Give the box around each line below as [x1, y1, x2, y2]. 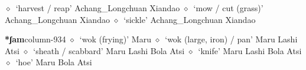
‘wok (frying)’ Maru [79, 33, 151, 45]
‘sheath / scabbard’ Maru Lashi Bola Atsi [33, 44, 185, 56]
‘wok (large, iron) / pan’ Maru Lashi [165, 33, 298, 45]
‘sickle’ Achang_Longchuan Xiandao [123, 13, 256, 25]
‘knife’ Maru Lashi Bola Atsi [198, 44, 302, 56]
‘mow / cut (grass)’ [193, 2, 263, 14]
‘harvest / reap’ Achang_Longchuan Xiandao [15, 2, 180, 14]
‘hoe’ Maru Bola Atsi [15, 56, 92, 68]
